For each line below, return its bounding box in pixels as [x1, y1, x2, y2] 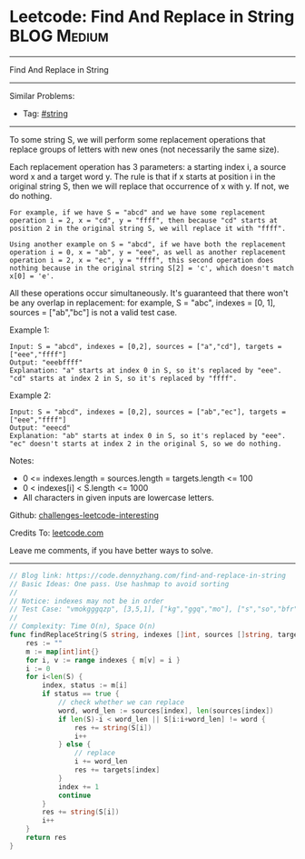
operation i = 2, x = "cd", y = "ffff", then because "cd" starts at [9, 215, 279, 225]
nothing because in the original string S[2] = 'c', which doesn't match [9, 264, 295, 273]
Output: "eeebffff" [9, 357, 84, 367]
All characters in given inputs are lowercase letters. [22, 492, 215, 503]
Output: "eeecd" [9, 423, 71, 433]
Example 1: [9, 325, 50, 335]
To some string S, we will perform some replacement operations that [9, 134, 266, 145]
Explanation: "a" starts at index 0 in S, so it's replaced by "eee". [9, 365, 282, 375]
